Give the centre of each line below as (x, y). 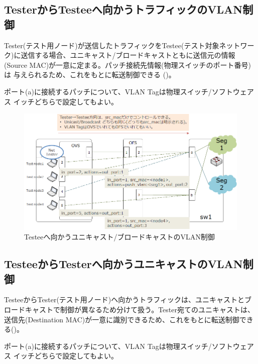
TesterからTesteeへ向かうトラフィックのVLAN (123, 9)
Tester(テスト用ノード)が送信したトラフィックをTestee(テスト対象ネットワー (129, 45)
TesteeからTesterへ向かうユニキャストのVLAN (123, 264)
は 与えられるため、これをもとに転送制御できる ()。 (90, 75)
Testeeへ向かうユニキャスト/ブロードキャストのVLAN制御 (119, 237)
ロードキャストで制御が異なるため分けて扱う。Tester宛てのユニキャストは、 (129, 310)
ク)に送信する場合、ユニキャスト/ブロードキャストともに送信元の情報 (120, 55)
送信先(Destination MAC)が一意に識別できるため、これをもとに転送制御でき (129, 319)
